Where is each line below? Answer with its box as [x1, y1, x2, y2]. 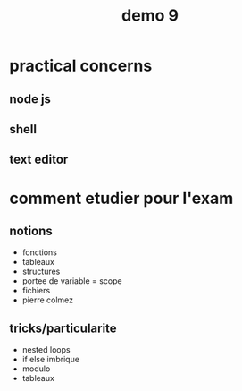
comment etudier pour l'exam [9, 188, 234, 208]
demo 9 [121, 5, 179, 26]
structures [21, 266, 61, 277]
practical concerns [9, 55, 153, 76]
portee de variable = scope [21, 276, 122, 286]
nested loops [21, 344, 71, 355]
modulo [21, 363, 51, 374]
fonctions [21, 247, 58, 258]
